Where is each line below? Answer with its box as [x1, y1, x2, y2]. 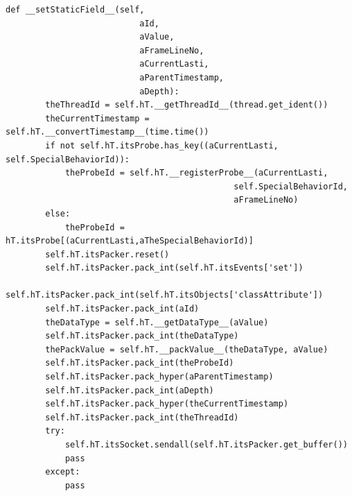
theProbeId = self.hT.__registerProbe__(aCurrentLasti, [64, 168, 328, 178]
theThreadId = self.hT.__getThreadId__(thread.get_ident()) [45, 100, 328, 110]
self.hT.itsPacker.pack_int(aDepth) [45, 385, 214, 395]
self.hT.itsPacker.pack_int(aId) [45, 304, 200, 314]
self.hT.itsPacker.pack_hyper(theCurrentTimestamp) [45, 399, 289, 409]
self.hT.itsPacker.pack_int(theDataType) [45, 331, 239, 341]
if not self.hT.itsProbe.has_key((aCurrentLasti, [45, 140, 279, 151]
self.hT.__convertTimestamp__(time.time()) [6, 127, 209, 137]
